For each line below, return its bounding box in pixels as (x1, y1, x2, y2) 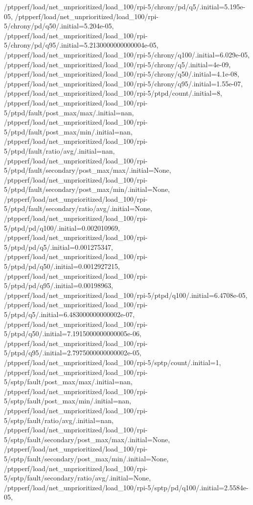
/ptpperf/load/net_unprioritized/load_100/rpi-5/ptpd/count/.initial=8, (4, 88, 222, 98)
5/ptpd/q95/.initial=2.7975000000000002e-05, (4, 347, 141, 358)
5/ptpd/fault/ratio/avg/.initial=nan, (4, 145, 115, 156)
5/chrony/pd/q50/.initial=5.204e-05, (4, 21, 114, 31)
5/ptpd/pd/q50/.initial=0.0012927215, (4, 261, 120, 271)
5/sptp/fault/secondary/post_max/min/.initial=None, (4, 453, 169, 463)
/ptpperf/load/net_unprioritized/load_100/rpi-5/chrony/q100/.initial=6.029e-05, (4, 49, 250, 59)
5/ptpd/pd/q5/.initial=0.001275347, (4, 241, 113, 252)
